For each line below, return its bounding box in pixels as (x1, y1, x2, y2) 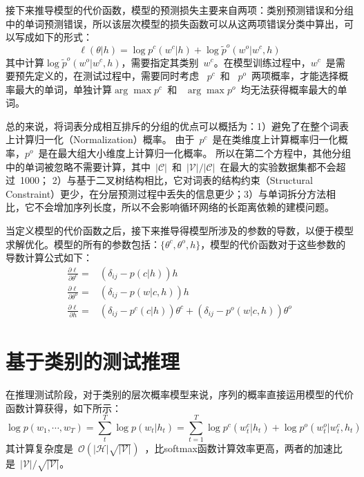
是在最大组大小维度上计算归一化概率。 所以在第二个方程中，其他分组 (38, 146, 352, 160)
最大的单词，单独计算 (15, 82, 112, 96)
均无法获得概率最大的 (240, 82, 338, 96)
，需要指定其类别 (121, 55, 199, 69)
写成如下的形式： (15, 30, 93, 44)
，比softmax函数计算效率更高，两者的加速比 (144, 441, 343, 456)
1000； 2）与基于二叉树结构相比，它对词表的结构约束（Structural (19, 173, 313, 187)
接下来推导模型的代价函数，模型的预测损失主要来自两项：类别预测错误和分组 (6, 3, 354, 17)
